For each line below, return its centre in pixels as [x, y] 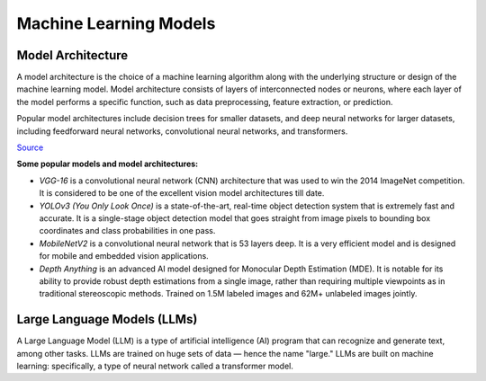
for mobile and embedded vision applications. [124, 256]
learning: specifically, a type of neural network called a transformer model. [155, 366]
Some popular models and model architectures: [108, 164]
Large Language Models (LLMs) [107, 319]
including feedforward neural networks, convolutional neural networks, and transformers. [182, 131]
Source [30, 147]
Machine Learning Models [116, 23]
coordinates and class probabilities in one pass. [127, 231]
